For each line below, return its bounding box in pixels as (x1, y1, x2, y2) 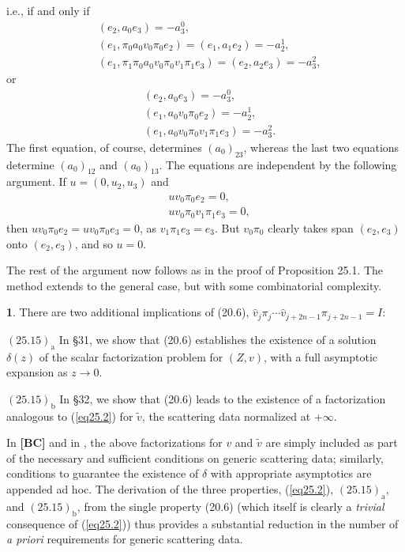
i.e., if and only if (6, 2, 90, 18)
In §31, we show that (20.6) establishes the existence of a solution (58, 331, 377, 347)
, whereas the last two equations (243, 138, 399, 155)
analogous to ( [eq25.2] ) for (6, 407, 133, 424)
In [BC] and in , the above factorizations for (6, 434, 223, 451)
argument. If (6, 173, 66, 190)
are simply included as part (265, 434, 398, 451)
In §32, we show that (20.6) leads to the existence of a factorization (59, 390, 386, 406)
